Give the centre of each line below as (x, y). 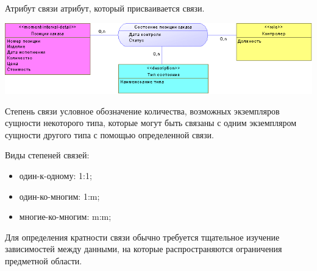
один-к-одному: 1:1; (55, 175)
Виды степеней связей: (47, 155)
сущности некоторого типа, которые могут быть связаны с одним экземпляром (151, 123)
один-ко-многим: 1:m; (59, 196)
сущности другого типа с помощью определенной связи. (109, 134)
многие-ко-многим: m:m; (65, 216)
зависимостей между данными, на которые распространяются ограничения (144, 249)
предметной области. (44, 260)
